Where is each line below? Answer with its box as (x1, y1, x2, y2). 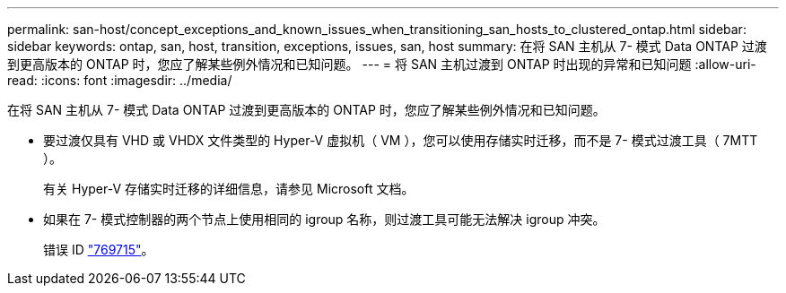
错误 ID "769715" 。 (43, 242, 154, 257)
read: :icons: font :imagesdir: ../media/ (7, 73, 232, 88)
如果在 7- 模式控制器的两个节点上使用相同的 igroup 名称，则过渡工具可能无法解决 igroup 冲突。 (43, 211, 606, 227)
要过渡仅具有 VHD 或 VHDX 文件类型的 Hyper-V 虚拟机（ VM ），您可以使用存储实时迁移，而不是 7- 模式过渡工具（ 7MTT (43, 133, 758, 148)
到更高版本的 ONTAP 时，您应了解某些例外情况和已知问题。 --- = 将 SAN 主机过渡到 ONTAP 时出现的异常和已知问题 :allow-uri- (7, 56, 756, 72)
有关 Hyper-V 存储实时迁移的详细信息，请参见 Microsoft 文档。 (43, 181, 415, 196)
